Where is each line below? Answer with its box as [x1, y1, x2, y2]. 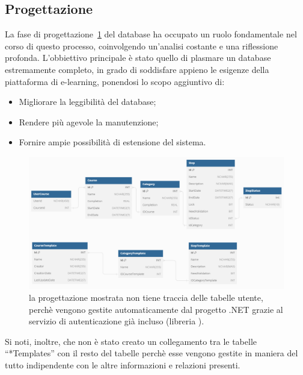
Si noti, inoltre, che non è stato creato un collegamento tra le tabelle [5, 335, 257, 347]
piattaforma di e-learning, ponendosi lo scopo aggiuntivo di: [5, 75, 225, 87]
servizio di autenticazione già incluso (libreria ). [29, 315, 204, 327]
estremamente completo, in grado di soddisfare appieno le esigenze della [5, 63, 269, 75]
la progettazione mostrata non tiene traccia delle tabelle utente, [29, 291, 263, 303]
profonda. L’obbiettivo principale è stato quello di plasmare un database [5, 51, 271, 64]
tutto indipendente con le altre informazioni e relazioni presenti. [5, 358, 240, 371]
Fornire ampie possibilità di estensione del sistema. [19, 136, 206, 148]
